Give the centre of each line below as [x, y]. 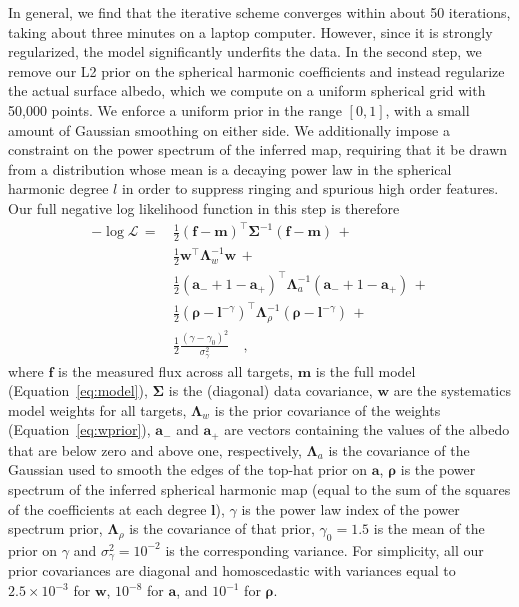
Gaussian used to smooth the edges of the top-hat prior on [188, 469]
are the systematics [452, 390]
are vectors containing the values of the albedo [367, 429]
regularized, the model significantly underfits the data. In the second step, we [245, 51]
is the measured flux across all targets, [176, 370]
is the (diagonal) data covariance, [270, 390]
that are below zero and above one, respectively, [155, 449]
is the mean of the [429, 528]
